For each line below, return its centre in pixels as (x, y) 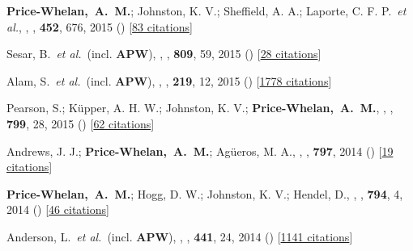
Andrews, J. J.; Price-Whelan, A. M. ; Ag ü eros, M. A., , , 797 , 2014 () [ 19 (200, 151)
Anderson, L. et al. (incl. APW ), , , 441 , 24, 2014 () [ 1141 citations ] (180, 236)
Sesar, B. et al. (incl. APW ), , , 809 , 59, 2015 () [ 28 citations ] (164, 54)
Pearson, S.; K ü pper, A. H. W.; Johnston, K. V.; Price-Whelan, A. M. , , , (200, 108)
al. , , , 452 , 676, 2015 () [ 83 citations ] (100, 26)
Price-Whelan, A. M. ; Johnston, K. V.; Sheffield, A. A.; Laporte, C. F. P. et (206, 10)
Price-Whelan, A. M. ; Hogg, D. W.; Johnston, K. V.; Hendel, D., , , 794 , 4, (205, 193)
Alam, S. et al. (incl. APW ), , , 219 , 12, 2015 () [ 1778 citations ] (169, 80)
